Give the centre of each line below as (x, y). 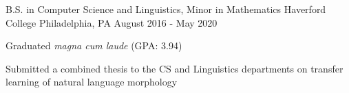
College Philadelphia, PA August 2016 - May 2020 (112, 22)
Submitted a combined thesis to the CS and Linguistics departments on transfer (174, 68)
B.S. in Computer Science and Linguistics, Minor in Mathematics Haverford (166, 9)
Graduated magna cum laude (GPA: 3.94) (94, 45)
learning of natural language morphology (92, 82)
